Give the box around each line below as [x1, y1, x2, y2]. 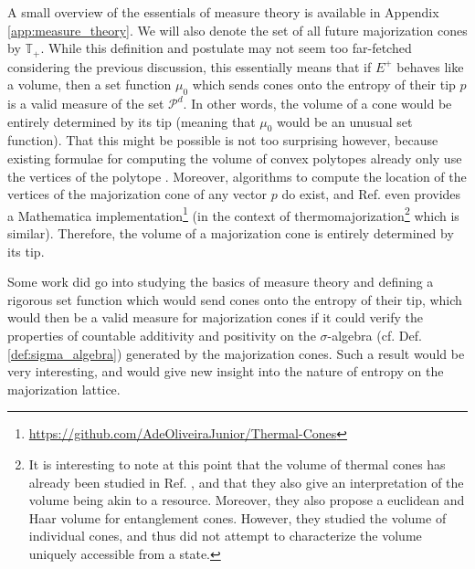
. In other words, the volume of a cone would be [183, 94, 452, 113]
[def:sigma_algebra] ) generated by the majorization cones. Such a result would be [7, 343, 465, 363]
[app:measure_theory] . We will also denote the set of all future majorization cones [7, 20, 468, 39]
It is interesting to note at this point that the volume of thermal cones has [28, 454, 446, 473]
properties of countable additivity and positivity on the [7, 326, 316, 345]
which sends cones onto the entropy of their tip [192, 75, 456, 94]
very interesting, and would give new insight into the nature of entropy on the [7, 362, 444, 381]
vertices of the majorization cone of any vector [7, 184, 268, 204]
